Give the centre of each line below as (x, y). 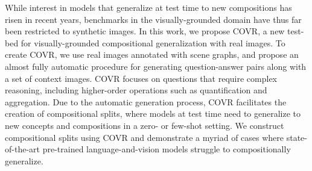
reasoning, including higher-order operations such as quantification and (136, 90)
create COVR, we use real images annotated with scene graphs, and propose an (152, 54)
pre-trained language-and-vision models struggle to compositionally (167, 149)
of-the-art (22, 149)
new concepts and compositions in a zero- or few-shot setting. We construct (145, 125)
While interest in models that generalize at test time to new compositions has (148, 7)
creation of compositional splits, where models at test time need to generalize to (153, 113)
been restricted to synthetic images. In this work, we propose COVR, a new (145, 31)
